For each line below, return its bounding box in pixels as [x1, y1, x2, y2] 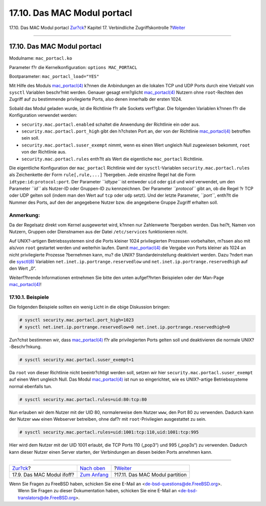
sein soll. [21, 135, 39, 141]
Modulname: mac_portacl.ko [9, 55, 72, 61]
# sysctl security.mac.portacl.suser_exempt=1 [19, 357, 134, 362]
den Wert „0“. [9, 265, 36, 271]
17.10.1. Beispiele [9, 293, 49, 300]
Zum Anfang [79, 471, 108, 478]
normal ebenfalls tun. [9, 383, 52, 389]
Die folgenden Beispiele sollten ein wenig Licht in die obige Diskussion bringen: [9, 304, 170, 310]
